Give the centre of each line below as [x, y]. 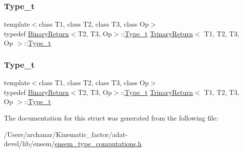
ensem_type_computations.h [98, 144]
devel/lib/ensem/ [30, 144]
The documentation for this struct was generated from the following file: [111, 118]
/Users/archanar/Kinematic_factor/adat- [66, 134]
